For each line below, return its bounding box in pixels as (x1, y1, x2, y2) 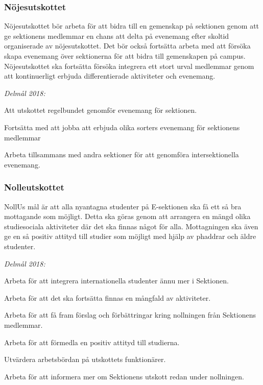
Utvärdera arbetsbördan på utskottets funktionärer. (4, 354, 166, 365)
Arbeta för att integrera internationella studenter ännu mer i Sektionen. (4, 275, 229, 286)
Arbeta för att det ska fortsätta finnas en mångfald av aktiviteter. (4, 292, 211, 303)
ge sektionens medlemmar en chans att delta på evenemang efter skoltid (4, 30, 229, 41)
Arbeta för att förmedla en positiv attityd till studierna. (4, 336, 180, 347)
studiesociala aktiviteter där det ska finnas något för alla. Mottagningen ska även (4, 221, 258, 231)
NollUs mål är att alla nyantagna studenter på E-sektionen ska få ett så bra (4, 201, 242, 211)
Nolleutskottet (4, 181, 64, 194)
